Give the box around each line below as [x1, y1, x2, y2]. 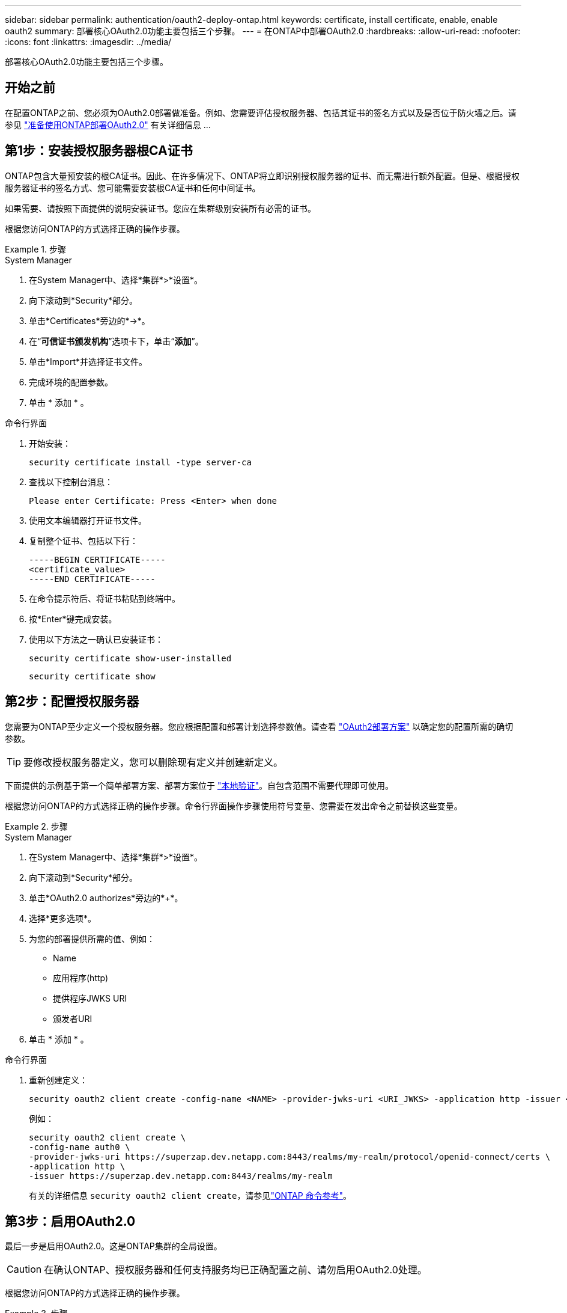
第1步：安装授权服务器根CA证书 [5, 143, 193, 159]
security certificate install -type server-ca [29, 457, 252, 467]
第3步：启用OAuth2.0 [5, 1213, 136, 1229]
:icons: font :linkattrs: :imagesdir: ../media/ [5, 37, 172, 47]
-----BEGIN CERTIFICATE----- [29, 554, 166, 565]
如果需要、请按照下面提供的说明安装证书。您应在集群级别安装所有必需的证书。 [5, 203, 316, 213]
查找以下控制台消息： [29, 476, 113, 487]
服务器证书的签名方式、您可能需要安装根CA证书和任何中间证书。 [5, 182, 261, 193]
